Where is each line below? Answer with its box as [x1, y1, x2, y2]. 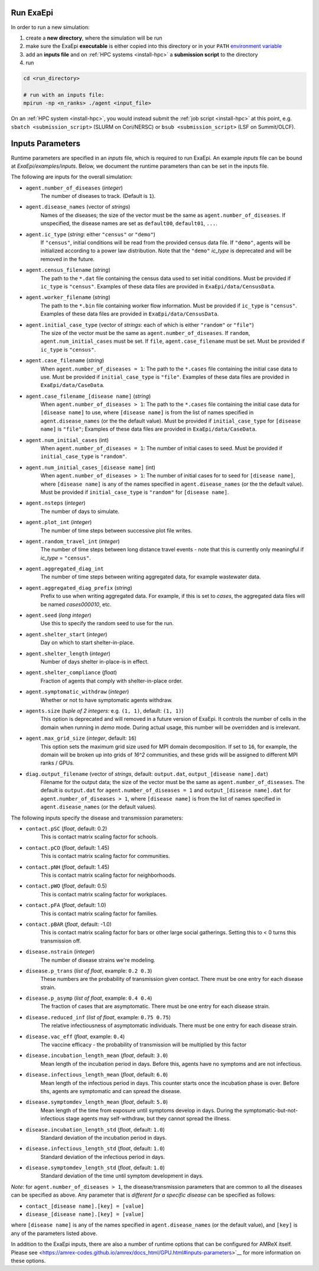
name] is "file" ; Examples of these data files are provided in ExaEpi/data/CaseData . [40, 425, 257, 433]
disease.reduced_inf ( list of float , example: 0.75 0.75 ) [25, 1013, 171, 1020]
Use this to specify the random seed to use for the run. [40, 620, 174, 627]
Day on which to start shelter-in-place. [40, 639, 135, 646]
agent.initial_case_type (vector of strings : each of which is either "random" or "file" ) [25, 321, 254, 328]
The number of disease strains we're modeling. [40, 956, 156, 963]
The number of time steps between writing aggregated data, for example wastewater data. [40, 573, 261, 580]
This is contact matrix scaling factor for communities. [40, 853, 171, 860]
